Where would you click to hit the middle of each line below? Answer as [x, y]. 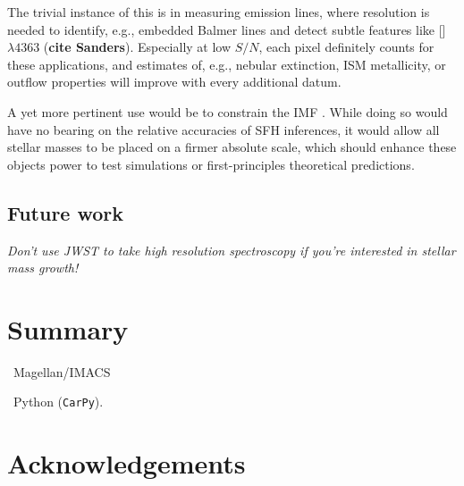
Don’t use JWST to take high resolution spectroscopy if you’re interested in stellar [232, 250]
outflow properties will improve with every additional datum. [174, 82]
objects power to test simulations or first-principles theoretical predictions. [211, 164]
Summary [68, 328]
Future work [66, 212]
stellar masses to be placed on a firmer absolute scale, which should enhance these [232, 147]
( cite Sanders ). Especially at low [137, 47]
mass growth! [43, 268]
